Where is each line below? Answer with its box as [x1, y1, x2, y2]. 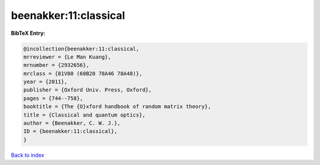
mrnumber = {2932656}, [23, 62, 89, 69]
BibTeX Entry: [11, 30, 46, 37]
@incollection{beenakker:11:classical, [23, 45, 139, 52]
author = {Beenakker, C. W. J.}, [23, 120, 121, 127]
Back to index [11, 151, 44, 158]
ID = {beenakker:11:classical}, [23, 128, 118, 135]
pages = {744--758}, [23, 95, 83, 102]
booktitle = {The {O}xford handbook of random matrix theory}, [23, 103, 212, 110]
